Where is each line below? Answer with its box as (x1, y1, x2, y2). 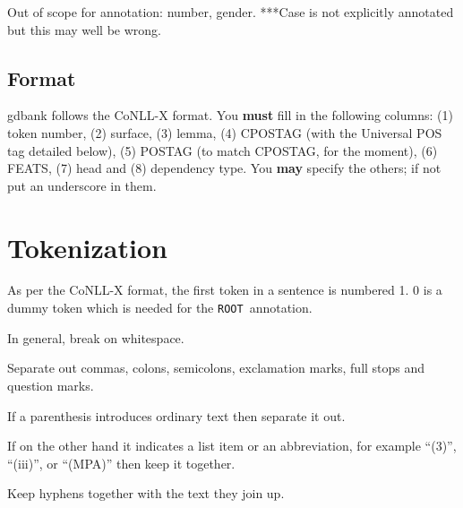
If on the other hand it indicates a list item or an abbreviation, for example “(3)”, (7, 436, 457, 455)
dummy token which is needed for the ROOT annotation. (7, 298, 313, 317)
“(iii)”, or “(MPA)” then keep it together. (7, 453, 236, 472)
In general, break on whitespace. (7, 328, 184, 347)
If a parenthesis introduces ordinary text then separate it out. (7, 406, 346, 425)
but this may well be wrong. (7, 20, 162, 39)
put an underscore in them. (7, 176, 157, 194)
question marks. (7, 375, 94, 394)
